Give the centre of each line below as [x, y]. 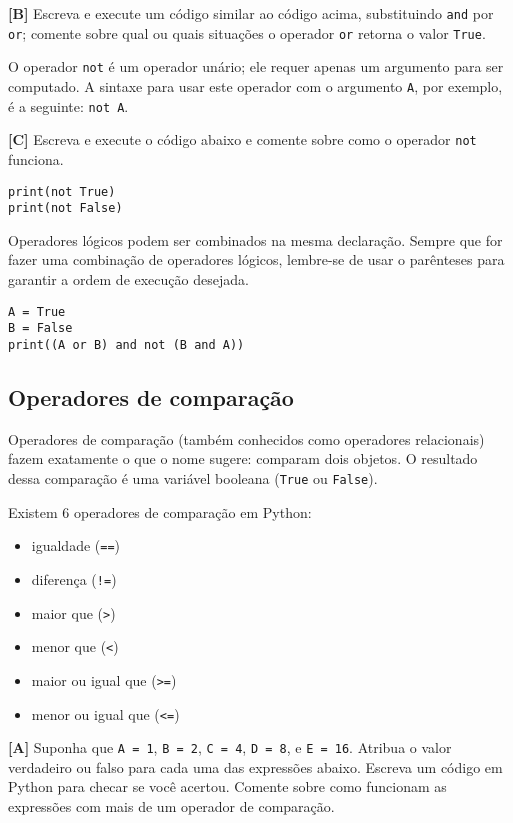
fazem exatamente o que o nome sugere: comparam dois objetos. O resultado [243, 458]
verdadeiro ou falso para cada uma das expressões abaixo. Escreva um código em [255, 766]
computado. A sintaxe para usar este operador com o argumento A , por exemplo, [255, 85]
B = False [40, 328]
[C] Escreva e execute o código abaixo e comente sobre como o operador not [242, 139]
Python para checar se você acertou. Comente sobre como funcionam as [227, 786]
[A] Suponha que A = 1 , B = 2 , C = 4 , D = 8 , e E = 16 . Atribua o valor [230, 747]
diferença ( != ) [74, 578]
